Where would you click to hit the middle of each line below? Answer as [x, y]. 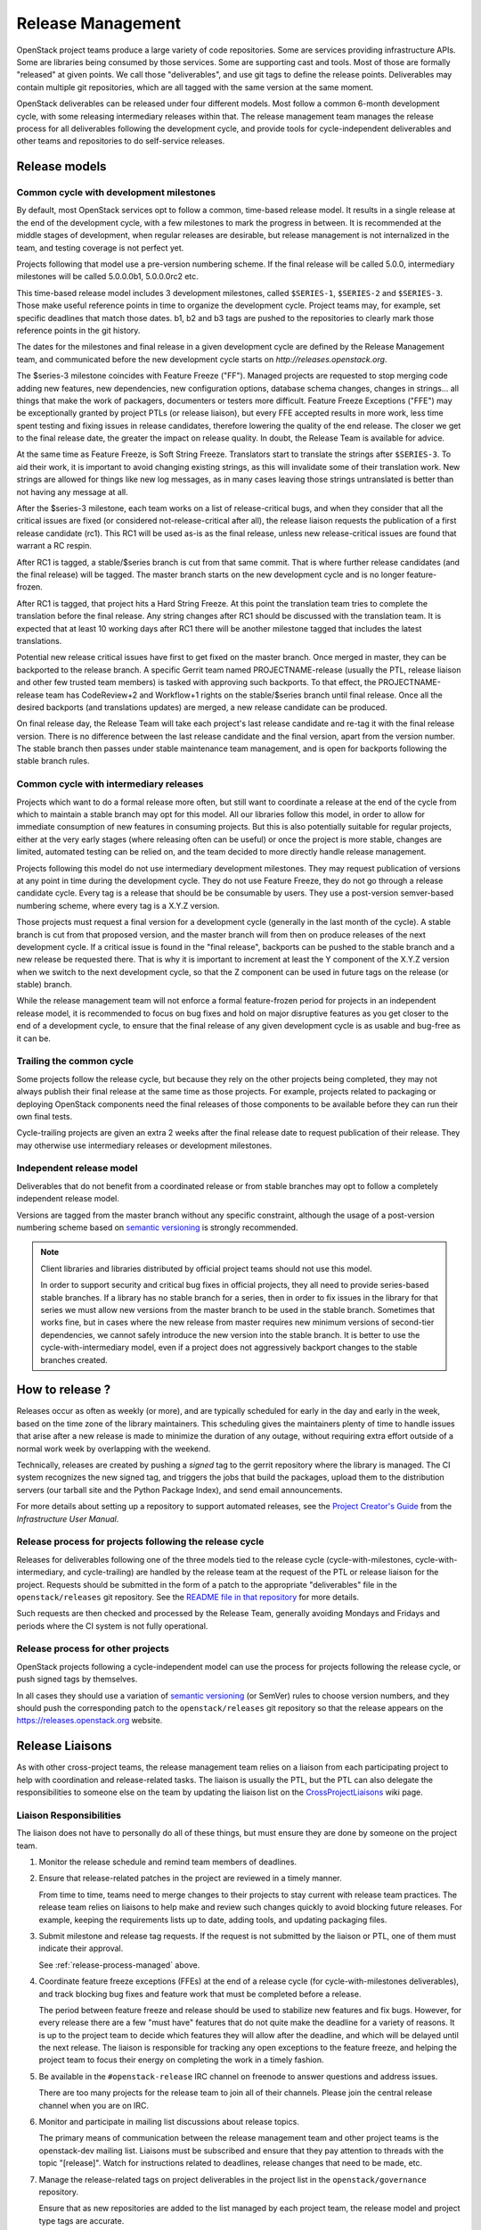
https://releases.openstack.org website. [90, 1721]
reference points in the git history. [78, 330]
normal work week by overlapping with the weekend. [114, 1449]
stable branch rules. [53, 761]
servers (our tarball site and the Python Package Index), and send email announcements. [179, 1490]
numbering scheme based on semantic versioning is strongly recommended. [157, 1227]
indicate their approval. [81, 1948]
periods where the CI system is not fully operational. [112, 1626]
